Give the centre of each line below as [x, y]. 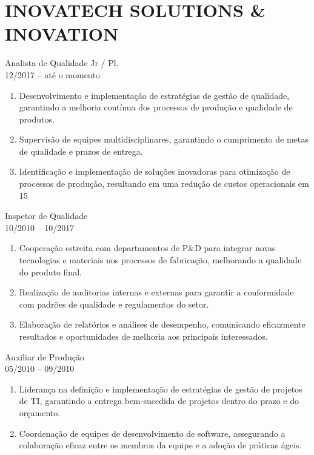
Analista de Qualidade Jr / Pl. [62, 63]
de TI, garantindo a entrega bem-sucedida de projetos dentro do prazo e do [159, 401]
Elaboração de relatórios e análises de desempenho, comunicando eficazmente [162, 324]
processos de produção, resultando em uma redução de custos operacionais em [164, 184]
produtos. [37, 119]
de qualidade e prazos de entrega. [81, 151]
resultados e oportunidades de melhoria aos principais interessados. [143, 336]
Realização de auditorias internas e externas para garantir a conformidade [156, 292]
